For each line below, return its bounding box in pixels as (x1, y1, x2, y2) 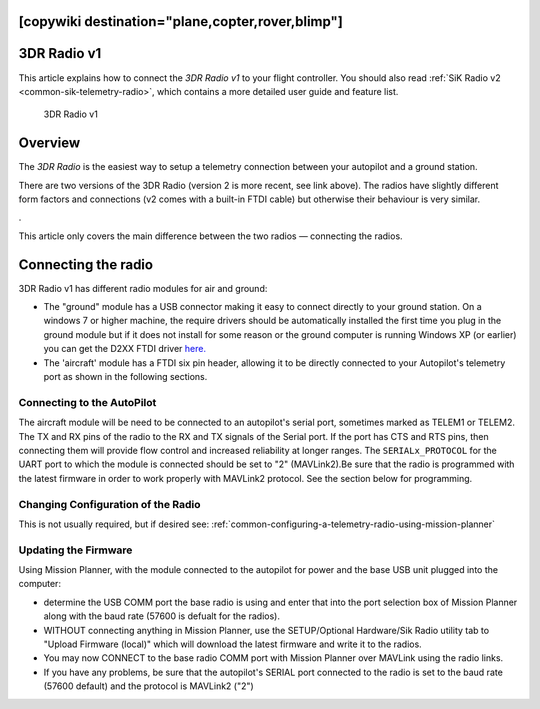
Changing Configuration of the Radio (18, 497, 201, 511)
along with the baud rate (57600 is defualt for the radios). (43, 610, 280, 622)
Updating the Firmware (18, 543, 133, 557)
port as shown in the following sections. (43, 371, 208, 383)
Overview (18, 135, 81, 152)
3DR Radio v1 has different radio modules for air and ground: (18, 282, 268, 294)
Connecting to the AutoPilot (18, 395, 157, 409)
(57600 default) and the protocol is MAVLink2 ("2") (43, 680, 254, 692)
